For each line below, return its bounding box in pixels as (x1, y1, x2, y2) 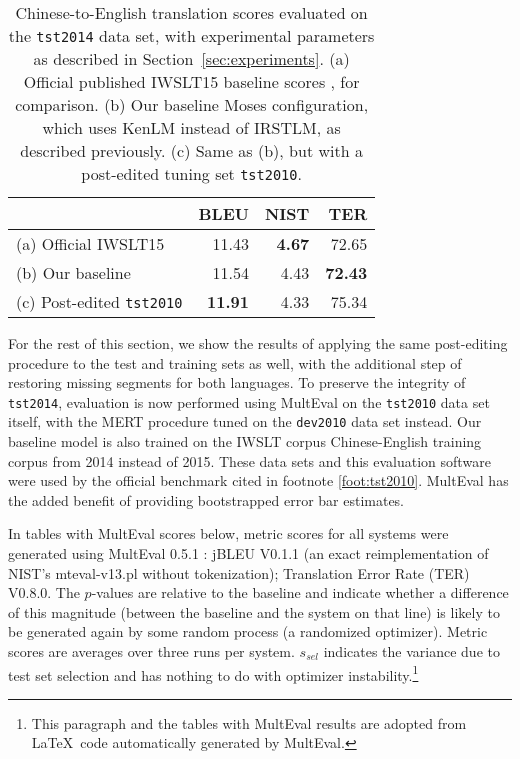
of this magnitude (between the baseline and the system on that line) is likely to (8, 601, 500, 622)
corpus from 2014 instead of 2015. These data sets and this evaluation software (8, 450, 491, 471)
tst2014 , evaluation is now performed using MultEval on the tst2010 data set (8, 391, 490, 412)
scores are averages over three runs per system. (8, 641, 295, 662)
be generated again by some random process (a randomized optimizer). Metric (8, 621, 488, 642)
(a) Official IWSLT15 (16, 232, 165, 255)
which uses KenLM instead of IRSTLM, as (42, 116, 341, 139)
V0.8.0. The (8, 582, 80, 603)
